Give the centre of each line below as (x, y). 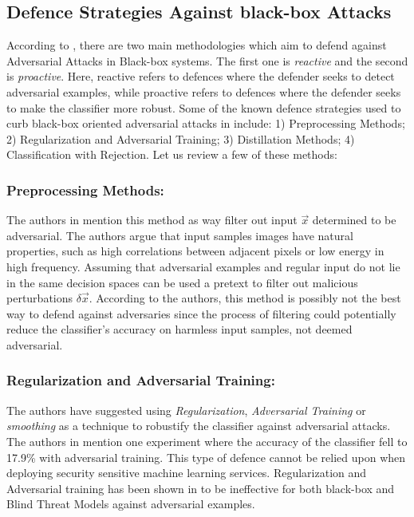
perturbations (40, 298)
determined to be (354, 220)
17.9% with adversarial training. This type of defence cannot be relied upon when (206, 457)
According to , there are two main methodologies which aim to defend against (197, 45)
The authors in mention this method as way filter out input (152, 220)
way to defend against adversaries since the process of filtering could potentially (201, 313)
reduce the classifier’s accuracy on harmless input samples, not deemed (179, 329)
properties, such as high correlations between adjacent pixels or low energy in (195, 251)
